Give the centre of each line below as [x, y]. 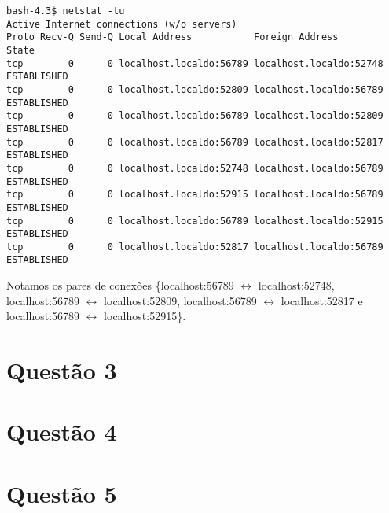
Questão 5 [62, 493]
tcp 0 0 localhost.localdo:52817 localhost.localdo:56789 [195, 247]
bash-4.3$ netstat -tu [66, 11]
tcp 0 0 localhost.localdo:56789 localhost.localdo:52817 [195, 142]
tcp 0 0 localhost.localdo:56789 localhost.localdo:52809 [195, 116]
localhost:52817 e [322, 300]
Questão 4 [62, 432]
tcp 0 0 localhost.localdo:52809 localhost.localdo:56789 [195, 89]
